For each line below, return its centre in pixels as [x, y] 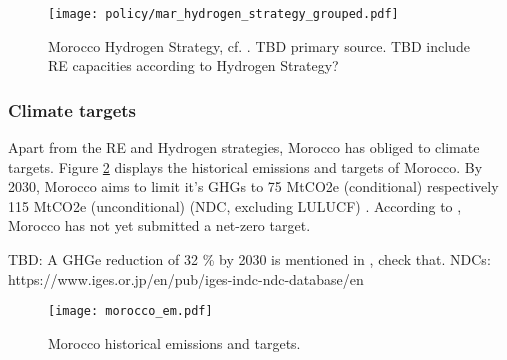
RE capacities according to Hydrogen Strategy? [193, 65]
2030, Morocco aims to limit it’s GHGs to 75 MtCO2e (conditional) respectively [253, 186]
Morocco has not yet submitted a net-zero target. [159, 225]
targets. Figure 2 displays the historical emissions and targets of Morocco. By [245, 166]
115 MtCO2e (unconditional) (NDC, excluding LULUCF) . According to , [235, 205]
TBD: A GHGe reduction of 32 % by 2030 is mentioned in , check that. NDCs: [249, 259]
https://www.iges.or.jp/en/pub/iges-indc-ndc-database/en [186, 278]
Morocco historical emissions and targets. [174, 342]
